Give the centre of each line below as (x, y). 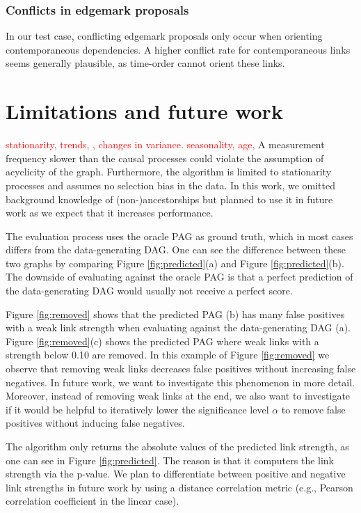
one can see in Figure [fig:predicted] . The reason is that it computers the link (170, 460)
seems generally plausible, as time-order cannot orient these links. (145, 63)
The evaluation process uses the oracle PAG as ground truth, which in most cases (179, 236)
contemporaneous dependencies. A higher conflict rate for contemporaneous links (178, 49)
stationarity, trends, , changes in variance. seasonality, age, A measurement (165, 144)
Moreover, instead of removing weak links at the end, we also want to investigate (178, 396)
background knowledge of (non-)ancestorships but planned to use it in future (169, 199)
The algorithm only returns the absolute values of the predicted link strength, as (177, 446)
